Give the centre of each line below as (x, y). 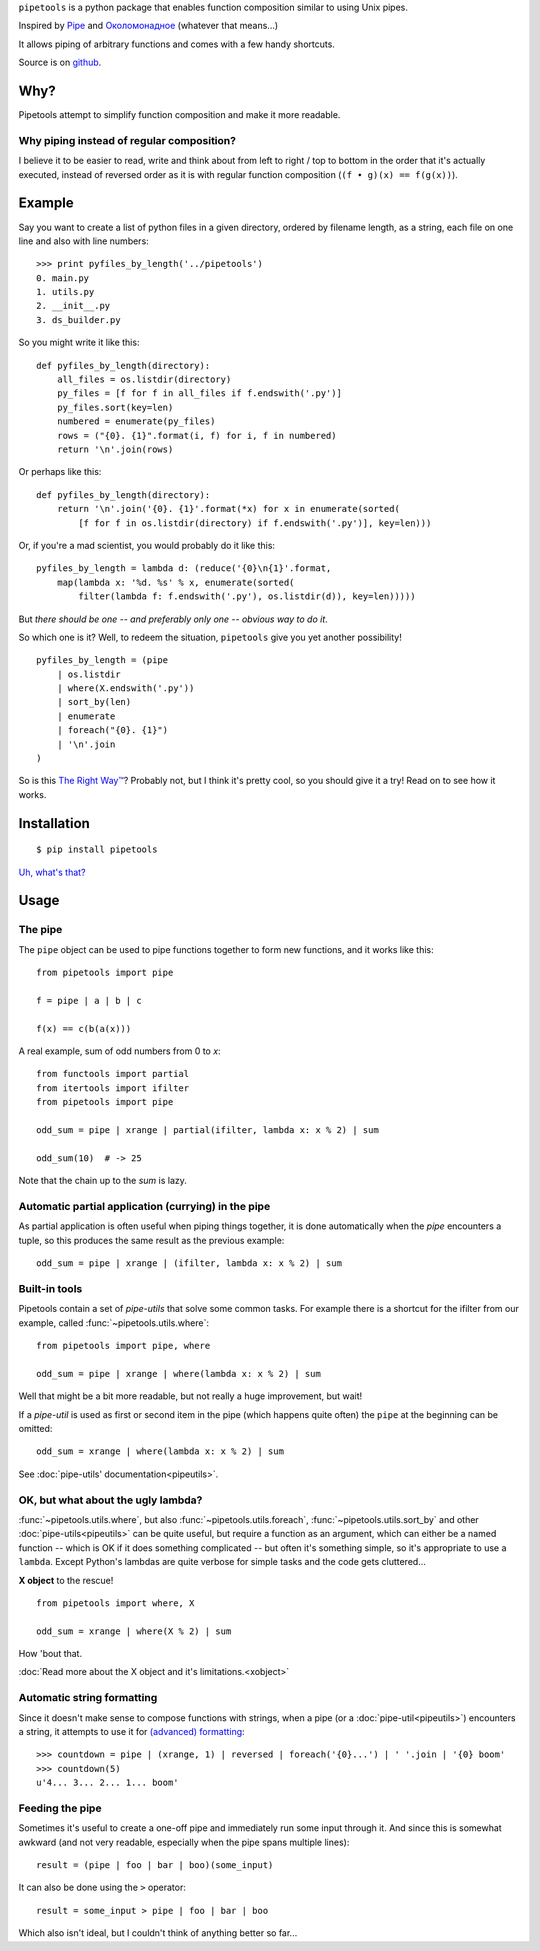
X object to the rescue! (66, 1580)
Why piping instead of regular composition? (127, 140)
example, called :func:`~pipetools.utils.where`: (114, 1322)
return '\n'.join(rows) (115, 449)
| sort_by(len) (94, 702)
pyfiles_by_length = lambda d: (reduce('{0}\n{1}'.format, (184, 568)
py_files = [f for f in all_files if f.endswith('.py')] (199, 393)
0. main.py (63, 278)
